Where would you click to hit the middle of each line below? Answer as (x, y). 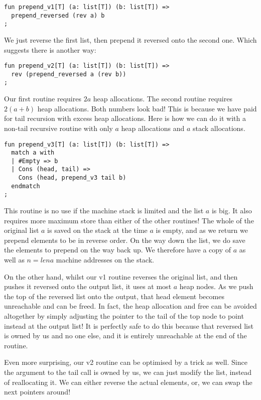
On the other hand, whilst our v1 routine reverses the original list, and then (121, 276)
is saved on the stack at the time (97, 230)
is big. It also (232, 211)
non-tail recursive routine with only (58, 128)
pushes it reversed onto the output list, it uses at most (88, 286)
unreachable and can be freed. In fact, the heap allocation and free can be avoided (130, 306)
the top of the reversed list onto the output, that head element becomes (114, 296)
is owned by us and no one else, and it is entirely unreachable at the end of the (125, 336)
